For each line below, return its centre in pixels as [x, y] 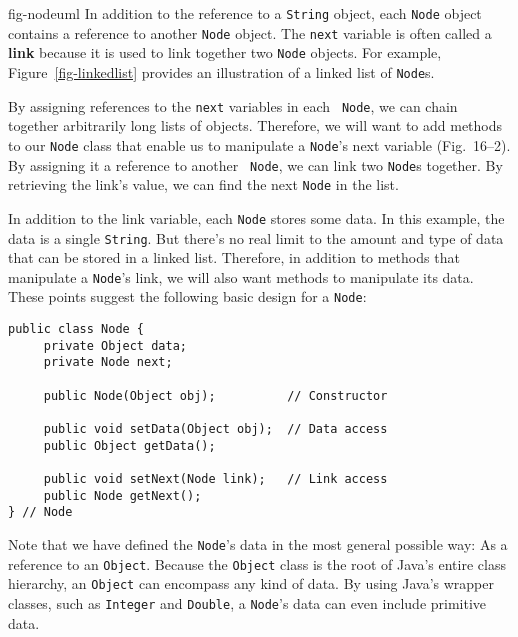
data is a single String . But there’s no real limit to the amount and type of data [256, 237]
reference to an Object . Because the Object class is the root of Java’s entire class [257, 563]
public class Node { [76, 329]
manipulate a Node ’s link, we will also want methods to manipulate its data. [241, 276]
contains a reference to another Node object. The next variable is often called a [250, 32]
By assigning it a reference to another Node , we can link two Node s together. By [255, 164]
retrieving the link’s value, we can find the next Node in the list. [203, 184]
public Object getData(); [129, 445]
